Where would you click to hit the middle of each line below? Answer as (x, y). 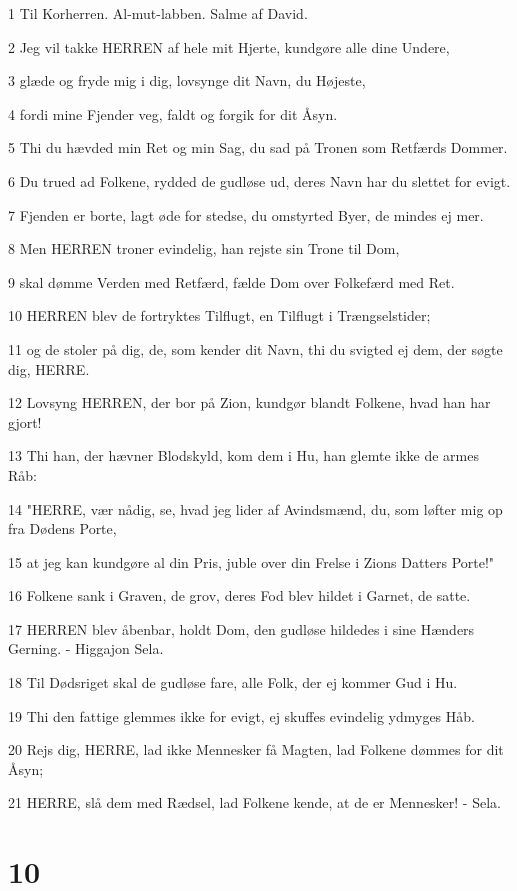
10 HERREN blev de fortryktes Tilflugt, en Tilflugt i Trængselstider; (219, 315)
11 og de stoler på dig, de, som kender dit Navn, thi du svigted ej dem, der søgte (255, 348)
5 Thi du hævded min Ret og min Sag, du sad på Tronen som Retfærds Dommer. (258, 147)
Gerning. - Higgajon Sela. (86, 648)
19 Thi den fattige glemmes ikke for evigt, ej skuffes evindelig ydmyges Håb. (241, 715)
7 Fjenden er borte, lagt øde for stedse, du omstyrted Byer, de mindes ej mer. (246, 214)
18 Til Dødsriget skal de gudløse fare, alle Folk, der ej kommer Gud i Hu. (233, 682)
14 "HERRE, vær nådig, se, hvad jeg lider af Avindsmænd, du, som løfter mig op (255, 508)
